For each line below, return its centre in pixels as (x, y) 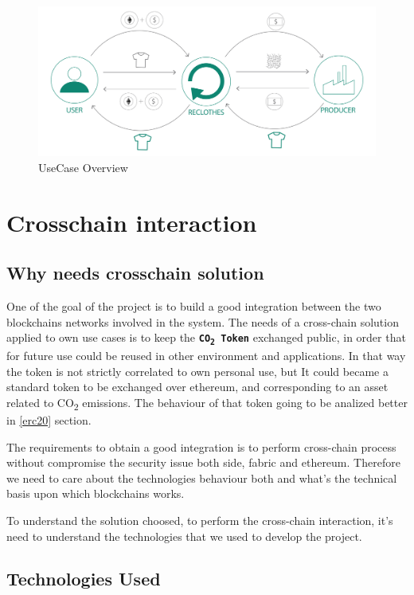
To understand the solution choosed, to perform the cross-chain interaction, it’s (200, 520)
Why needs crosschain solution (135, 273)
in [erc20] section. (49, 419)
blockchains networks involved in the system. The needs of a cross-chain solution (203, 321)
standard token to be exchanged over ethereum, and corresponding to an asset (197, 387)
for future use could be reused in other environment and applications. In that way (206, 356)
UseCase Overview (83, 167)
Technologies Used (84, 579)
